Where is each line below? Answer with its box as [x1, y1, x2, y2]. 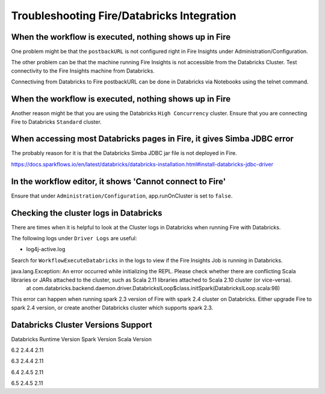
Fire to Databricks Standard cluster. [11, 118, 102, 126]
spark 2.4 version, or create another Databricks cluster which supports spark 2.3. [11, 304, 214, 311]
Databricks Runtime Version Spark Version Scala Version [11, 335, 152, 342]
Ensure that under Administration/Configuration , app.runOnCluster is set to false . [11, 192, 233, 199]
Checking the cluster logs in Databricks [11, 208, 162, 218]
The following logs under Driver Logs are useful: [11, 235, 137, 242]
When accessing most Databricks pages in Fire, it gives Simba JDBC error [11, 134, 294, 144]
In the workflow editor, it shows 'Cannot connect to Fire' [11, 176, 226, 186]
